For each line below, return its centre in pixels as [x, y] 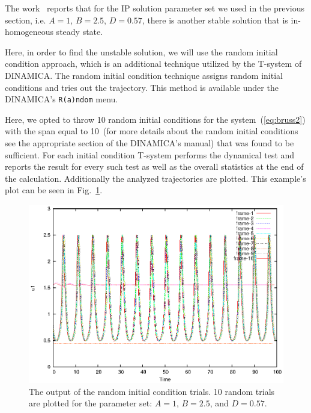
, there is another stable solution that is [215, 20]
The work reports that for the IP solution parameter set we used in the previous [155, 8]
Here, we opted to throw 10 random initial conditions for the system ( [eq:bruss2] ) [155, 119]
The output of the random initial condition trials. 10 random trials [152, 391]
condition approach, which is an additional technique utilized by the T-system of [153, 64]
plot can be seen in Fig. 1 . [54, 190]
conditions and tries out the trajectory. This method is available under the [142, 87]
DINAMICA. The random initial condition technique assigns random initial [144, 75]
